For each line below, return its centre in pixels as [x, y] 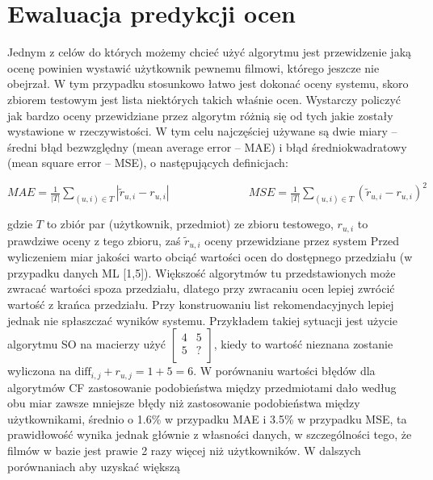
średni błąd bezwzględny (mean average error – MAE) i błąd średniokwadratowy [207, 146]
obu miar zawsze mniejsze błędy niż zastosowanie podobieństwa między [184, 403]
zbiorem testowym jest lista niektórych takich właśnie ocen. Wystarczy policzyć [204, 99]
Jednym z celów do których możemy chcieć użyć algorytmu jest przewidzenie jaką [210, 52]
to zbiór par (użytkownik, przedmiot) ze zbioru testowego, [190, 224]
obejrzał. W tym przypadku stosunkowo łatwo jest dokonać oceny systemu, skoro [208, 83]
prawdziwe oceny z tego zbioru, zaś [94, 240]
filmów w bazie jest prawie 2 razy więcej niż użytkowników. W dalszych [184, 450]
